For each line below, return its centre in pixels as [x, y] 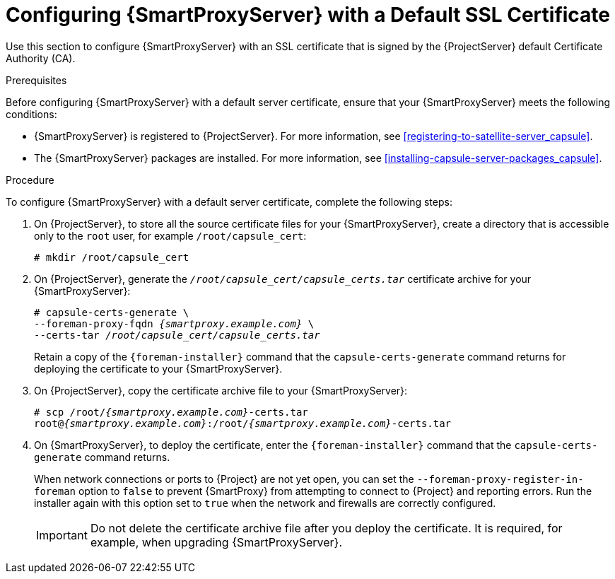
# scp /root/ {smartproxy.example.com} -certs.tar [171, 412]
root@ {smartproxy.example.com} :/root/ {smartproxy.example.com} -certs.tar [243, 423]
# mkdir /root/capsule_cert [112, 257]
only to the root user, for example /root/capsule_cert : [170, 235]
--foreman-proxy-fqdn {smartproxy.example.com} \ [174, 323]
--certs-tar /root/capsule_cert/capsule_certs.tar [177, 335]
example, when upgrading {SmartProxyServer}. [216, 542]
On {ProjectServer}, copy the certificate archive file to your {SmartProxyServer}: [221, 390]
